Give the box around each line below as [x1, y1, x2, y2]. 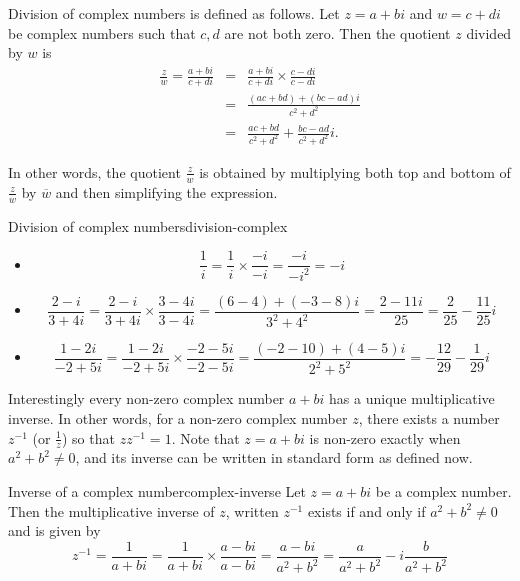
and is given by [8, 520, 101, 541]
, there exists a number [358, 408, 500, 428]
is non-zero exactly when [309, 427, 461, 448]
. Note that [171, 427, 240, 448]
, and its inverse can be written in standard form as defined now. [75, 447, 473, 468]
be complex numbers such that [8, 22, 196, 43]
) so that [62, 427, 115, 448]
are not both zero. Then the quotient [224, 22, 451, 43]
